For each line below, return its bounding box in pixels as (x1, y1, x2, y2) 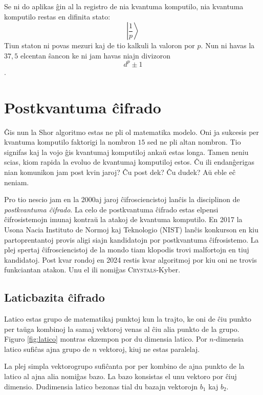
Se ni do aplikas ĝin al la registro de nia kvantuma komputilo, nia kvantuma (4, 1, 244, 11)
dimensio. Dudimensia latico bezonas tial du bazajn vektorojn (4, 381, 198, 391)
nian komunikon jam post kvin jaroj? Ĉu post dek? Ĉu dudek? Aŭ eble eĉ (4, 166, 236, 177)
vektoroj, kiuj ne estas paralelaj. (99, 343, 200, 354)
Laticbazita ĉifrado (4, 289, 105, 305)
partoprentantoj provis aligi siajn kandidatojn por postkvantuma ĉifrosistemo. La (4, 234, 259, 245)
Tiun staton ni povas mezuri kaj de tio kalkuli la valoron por (4, 40, 195, 51)
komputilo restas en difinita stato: (4, 11, 111, 22)
